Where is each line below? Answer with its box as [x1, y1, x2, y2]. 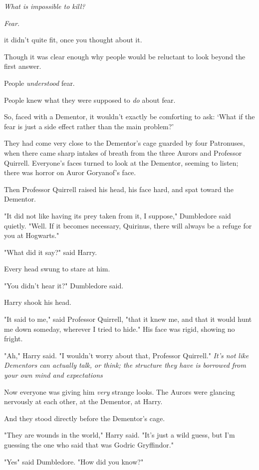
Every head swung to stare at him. [4, 263, 110, 274]
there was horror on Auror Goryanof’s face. [4, 167, 136, 178]
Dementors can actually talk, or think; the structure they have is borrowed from [4, 360, 246, 370]
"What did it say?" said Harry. [4, 246, 97, 257]
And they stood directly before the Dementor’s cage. [4, 413, 165, 423]
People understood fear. [4, 77, 75, 88]
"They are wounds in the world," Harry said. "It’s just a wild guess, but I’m [4, 430, 235, 440]
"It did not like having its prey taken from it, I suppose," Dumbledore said [4, 210, 231, 221]
